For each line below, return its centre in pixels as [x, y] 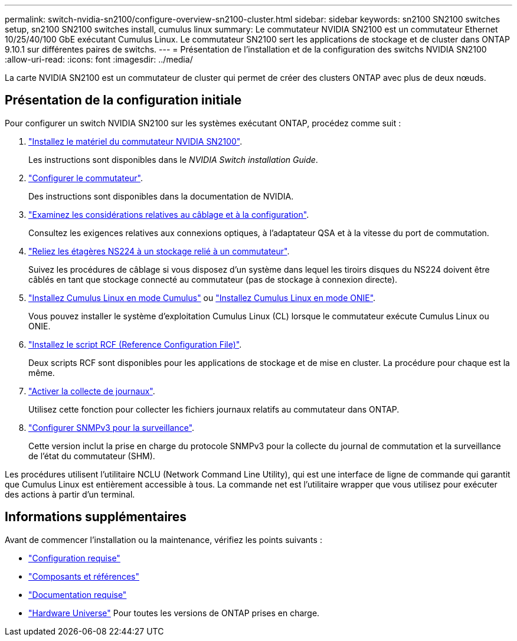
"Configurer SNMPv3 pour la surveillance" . [112, 427]
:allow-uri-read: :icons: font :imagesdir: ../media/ [99, 59]
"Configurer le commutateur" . [86, 178]
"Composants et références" [84, 576]
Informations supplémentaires [96, 517]
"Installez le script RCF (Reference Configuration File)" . [135, 344]
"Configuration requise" [74, 558]
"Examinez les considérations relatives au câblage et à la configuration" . [169, 214]
